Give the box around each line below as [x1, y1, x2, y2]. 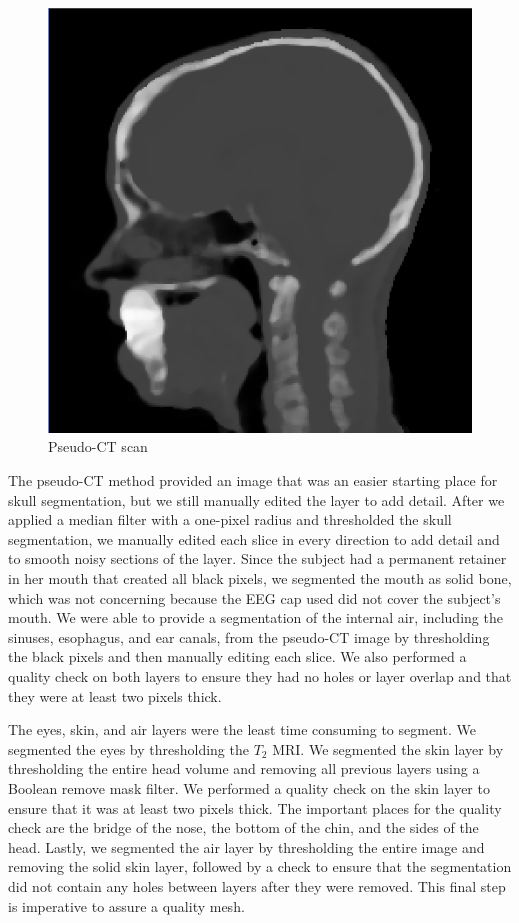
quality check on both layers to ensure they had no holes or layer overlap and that [8, 666, 512, 686]
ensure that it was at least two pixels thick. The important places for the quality [8, 797, 502, 818]
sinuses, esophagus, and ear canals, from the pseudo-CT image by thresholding [8, 626, 490, 647]
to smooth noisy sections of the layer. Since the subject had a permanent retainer [8, 548, 507, 569]
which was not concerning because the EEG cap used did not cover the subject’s [8, 587, 501, 608]
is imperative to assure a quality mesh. [8, 895, 245, 916]
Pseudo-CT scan [48, 436, 148, 457]
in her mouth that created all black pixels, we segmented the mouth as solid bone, [8, 568, 512, 589]
